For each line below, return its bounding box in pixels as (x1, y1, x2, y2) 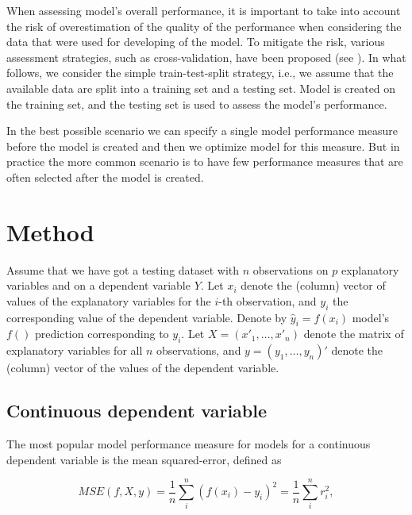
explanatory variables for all (6, 342, 143, 359)
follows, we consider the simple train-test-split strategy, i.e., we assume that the (6, 64, 394, 81)
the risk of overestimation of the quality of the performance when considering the (6, 17, 402, 34)
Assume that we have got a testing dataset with (6, 261, 240, 278)
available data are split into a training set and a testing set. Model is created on (6, 79, 396, 96)
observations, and (156, 342, 241, 359)
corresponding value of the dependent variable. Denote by (6, 309, 287, 325)
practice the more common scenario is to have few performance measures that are (6, 153, 403, 170)
